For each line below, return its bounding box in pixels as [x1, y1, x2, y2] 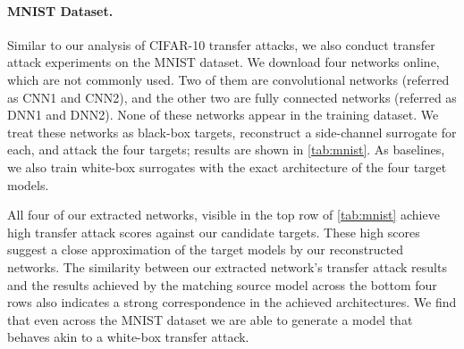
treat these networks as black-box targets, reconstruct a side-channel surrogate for [7, 122, 457, 141]
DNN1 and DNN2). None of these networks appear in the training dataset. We [7, 105, 439, 124]
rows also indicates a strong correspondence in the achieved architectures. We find [7, 293, 457, 312]
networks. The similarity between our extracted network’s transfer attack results [7, 257, 447, 276]
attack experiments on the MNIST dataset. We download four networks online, [7, 53, 440, 71]
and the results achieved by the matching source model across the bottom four [7, 275, 437, 294]
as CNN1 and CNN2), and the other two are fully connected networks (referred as [7, 87, 457, 106]
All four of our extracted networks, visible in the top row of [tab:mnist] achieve [7, 205, 440, 224]
